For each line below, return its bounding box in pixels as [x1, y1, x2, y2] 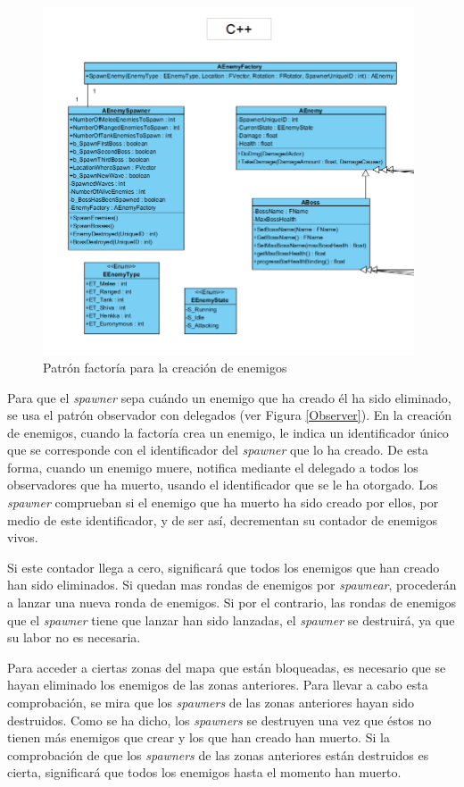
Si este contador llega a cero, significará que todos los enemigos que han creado [7, 557, 440, 576]
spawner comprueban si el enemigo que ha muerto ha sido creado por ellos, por [7, 493, 439, 512]
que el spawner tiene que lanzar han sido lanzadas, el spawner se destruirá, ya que [7, 610, 455, 629]
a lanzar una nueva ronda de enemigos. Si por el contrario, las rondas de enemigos [7, 593, 456, 612]
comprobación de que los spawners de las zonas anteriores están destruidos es [7, 745, 429, 764]
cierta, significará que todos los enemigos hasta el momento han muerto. [7, 763, 402, 782]
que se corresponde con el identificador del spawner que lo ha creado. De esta [7, 440, 429, 459]
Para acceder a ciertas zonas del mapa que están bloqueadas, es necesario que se [7, 657, 446, 676]
